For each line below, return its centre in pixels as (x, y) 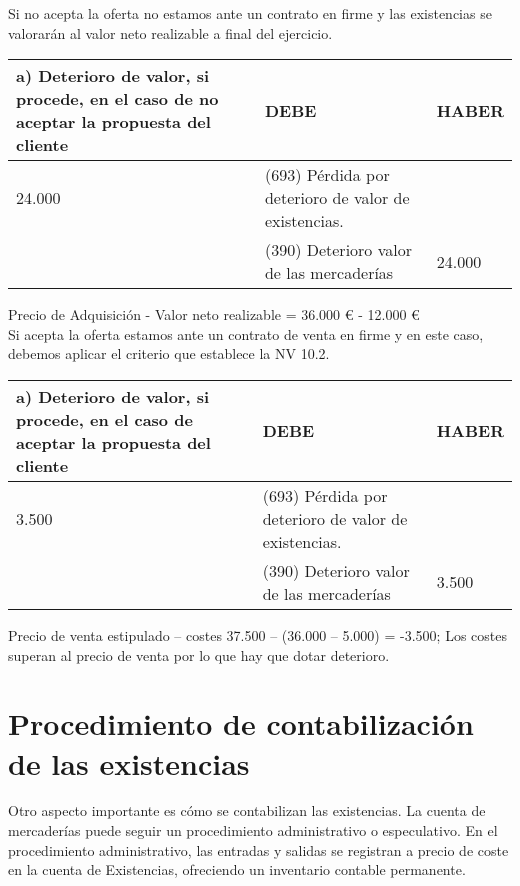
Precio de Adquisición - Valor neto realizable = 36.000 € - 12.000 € (214, 314)
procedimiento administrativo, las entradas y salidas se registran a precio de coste (258, 849)
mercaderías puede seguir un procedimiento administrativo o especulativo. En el (253, 830)
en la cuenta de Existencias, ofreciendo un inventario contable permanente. (237, 869)
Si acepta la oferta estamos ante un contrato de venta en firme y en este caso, (246, 333)
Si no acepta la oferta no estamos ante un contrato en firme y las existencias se (250, 13)
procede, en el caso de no (117, 99)
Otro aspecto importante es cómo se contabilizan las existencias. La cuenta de (247, 810)
